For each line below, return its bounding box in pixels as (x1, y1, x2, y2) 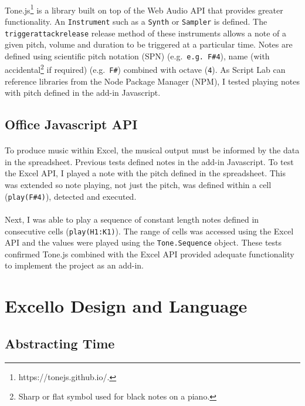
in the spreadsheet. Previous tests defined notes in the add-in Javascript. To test (5, 155, 294, 167)
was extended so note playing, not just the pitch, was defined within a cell (5, 179, 272, 191)
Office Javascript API (5, 115, 138, 133)
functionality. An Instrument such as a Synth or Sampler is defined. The (5, 15, 267, 27)
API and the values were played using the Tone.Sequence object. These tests (5, 236, 282, 249)
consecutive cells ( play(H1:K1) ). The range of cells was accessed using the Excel (5, 224, 294, 237)
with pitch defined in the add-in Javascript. (5, 86, 161, 99)
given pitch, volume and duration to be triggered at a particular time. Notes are (5, 38, 293, 51)
